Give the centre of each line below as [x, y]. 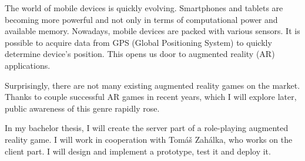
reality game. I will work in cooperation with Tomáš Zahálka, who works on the [149, 139]
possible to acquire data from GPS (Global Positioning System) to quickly [138, 42]
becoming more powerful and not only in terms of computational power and [141, 19]
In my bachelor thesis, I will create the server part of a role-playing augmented [147, 128]
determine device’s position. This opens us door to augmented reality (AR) [140, 54]
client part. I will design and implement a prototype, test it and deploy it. [138, 151]
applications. [28, 65]
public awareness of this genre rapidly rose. [82, 108]
